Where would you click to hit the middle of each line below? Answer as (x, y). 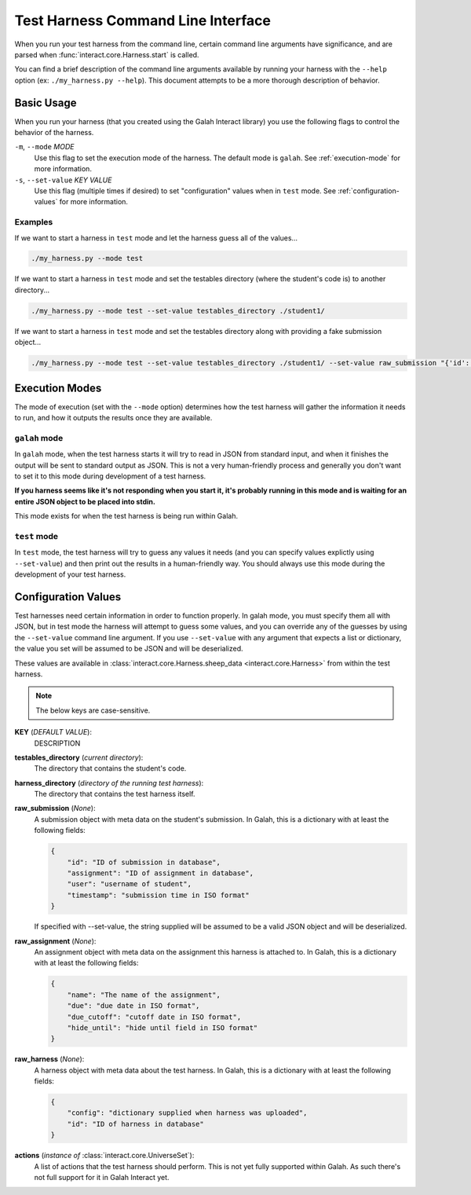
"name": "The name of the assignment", (144, 995)
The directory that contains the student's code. (110, 768)
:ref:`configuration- (369, 191)
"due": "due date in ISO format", (133, 1006)
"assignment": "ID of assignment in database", (161, 873)
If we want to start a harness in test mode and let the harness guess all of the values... (156, 238)
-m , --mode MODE (44, 147)
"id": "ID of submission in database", (144, 862)
